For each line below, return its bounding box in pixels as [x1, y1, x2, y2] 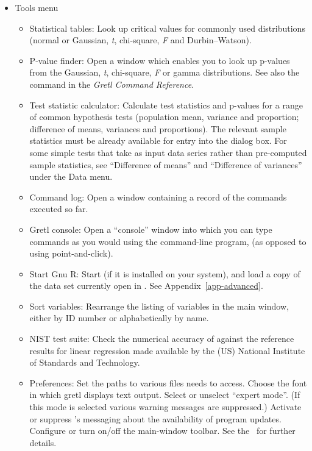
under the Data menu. [29, 170, 113, 183]
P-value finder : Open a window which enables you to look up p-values [29, 54, 290, 66]
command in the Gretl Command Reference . [29, 77, 194, 90]
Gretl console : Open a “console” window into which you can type [29, 222, 272, 235]
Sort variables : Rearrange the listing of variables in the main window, [29, 299, 289, 312]
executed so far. [29, 202, 88, 215]
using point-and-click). [29, 247, 113, 260]
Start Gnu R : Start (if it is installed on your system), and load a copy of [29, 267, 300, 280]
